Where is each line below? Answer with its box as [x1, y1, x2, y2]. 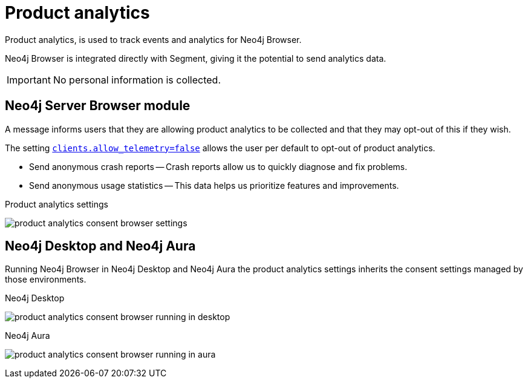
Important [7, 73, 51, 86]
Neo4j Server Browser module [5, 98, 191, 114]
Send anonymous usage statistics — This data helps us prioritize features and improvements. [29, 180, 399, 191]
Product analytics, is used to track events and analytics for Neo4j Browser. [5, 34, 302, 45]
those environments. [5, 274, 86, 285]
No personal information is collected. [53, 73, 221, 86]
